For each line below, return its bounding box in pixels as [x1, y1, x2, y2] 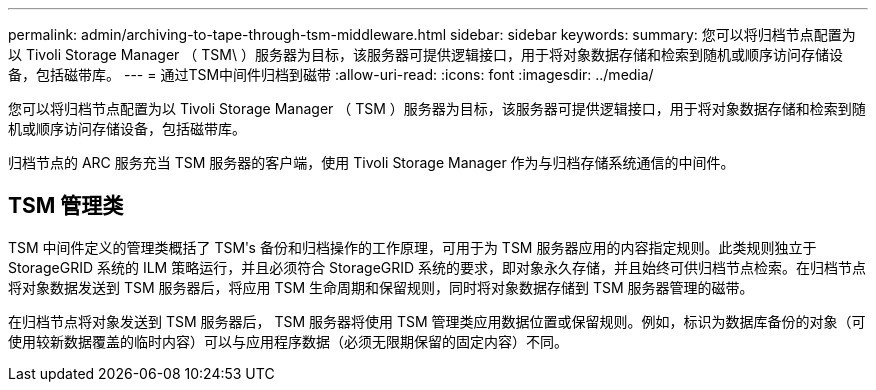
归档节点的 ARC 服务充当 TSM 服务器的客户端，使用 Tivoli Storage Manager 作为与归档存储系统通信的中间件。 [8, 154, 735, 171]
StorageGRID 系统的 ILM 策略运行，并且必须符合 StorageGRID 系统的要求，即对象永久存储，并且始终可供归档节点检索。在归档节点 [8, 258, 867, 276]
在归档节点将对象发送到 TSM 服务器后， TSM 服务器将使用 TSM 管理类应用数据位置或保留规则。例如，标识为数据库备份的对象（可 [8, 312, 866, 330]
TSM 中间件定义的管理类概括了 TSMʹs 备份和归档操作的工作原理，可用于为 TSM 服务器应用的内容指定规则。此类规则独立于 [8, 238, 817, 256]
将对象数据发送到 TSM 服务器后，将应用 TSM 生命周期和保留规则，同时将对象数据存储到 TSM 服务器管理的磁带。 [8, 278, 754, 296]
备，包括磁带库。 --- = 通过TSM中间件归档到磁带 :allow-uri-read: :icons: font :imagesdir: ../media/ [8, 66, 654, 83]
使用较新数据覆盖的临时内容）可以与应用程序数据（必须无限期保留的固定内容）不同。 [8, 332, 568, 350]
